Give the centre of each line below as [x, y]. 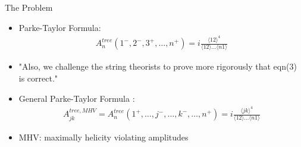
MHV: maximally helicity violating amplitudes [104, 137]
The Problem [29, 7]
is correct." [38, 78]
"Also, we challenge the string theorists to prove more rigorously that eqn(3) [158, 66]
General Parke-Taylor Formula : [77, 98]
